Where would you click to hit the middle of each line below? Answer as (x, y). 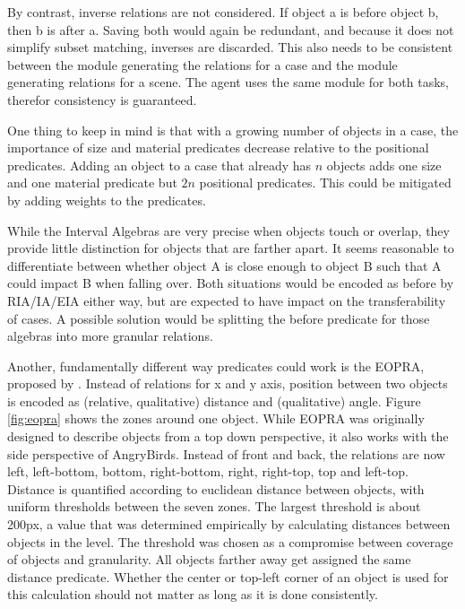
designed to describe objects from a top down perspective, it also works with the (228, 436)
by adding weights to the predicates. (107, 200)
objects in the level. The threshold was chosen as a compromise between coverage (230, 541)
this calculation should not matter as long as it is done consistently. (193, 594)
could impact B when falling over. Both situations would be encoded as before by (231, 283)
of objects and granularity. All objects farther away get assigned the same (209, 559)
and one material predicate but (92, 183)
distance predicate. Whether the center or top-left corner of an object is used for (228, 576)
